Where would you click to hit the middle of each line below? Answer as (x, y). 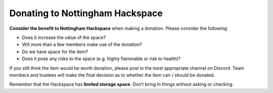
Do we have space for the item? (55, 52)
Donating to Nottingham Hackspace (86, 13)
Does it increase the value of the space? (64, 37)
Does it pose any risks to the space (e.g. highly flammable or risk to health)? (101, 59)
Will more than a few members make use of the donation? (82, 44)
